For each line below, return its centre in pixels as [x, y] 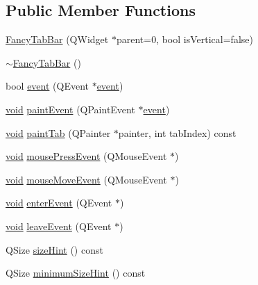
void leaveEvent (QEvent [59, 226]
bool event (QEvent [47, 86]
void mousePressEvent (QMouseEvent [86, 156]
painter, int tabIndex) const [177, 132]
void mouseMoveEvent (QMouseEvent [86, 179]
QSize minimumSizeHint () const [76, 273]
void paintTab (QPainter [58, 132]
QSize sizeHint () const [54, 249]
